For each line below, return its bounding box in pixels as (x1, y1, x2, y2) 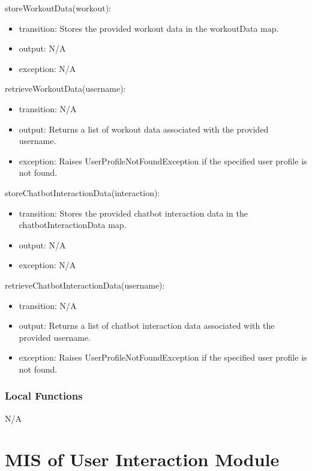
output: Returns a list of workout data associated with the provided (19, 122, 269, 135)
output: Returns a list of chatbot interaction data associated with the (19, 319, 275, 332)
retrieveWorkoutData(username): (5, 82, 126, 95)
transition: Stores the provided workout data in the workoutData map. (19, 22, 279, 34)
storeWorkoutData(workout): (5, 2, 111, 14)
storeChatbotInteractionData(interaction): (5, 186, 160, 199)
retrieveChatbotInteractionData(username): (5, 278, 165, 291)
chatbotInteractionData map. (19, 218, 127, 231)
